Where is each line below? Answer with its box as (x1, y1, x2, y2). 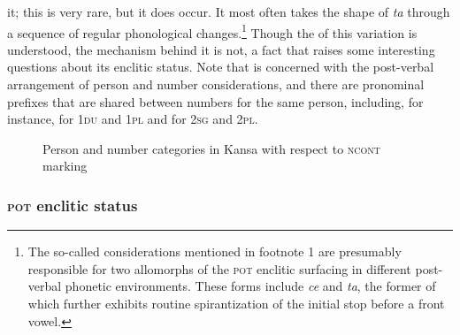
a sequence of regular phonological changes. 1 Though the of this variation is (7, 20, 418, 42)
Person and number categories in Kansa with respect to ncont (42, 139, 381, 157)
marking (42, 156, 88, 175)
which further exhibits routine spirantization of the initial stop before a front (27, 294, 445, 312)
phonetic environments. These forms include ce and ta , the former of (65, 277, 436, 295)
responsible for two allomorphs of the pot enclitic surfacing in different (27, 259, 411, 278)
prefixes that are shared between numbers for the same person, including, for (7, 92, 424, 110)
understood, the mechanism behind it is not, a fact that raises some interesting (7, 40, 435, 58)
